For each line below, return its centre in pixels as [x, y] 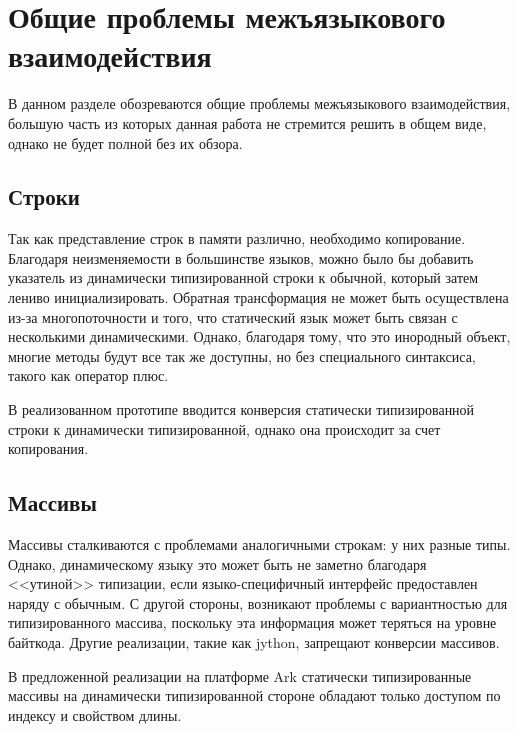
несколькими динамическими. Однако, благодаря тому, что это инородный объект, [259, 336]
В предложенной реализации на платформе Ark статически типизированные [240, 675]
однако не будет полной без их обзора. [125, 142]
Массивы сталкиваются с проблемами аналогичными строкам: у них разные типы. [259, 544]
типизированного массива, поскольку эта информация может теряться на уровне [252, 622]
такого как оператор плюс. [88, 375]
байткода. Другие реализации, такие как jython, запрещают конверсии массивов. [254, 642]
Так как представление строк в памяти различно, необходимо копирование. [237, 238]
